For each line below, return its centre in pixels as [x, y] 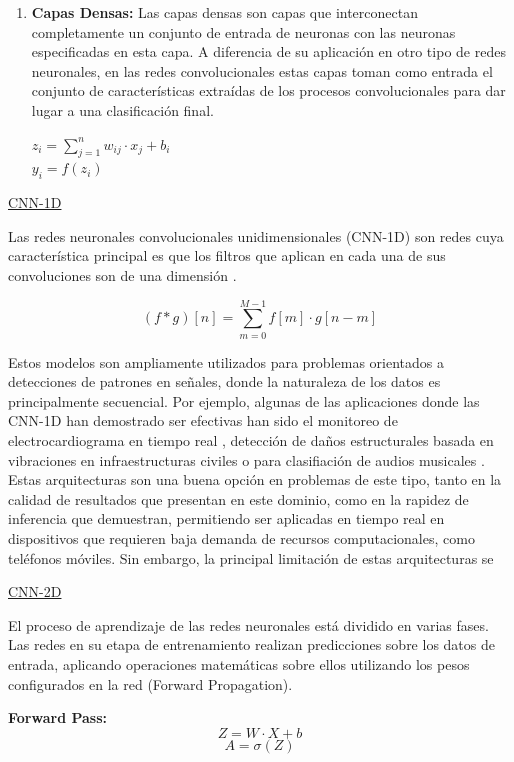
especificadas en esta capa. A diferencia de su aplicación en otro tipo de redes [268, 51]
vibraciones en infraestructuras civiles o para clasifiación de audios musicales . [246, 459]
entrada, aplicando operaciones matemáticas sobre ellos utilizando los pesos [239, 663]
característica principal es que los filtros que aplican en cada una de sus [227, 255]
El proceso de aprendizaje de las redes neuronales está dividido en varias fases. [248, 624]
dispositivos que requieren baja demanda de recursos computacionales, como [241, 538]
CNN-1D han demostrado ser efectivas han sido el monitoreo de [203, 420]
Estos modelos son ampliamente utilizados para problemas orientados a [226, 361]
